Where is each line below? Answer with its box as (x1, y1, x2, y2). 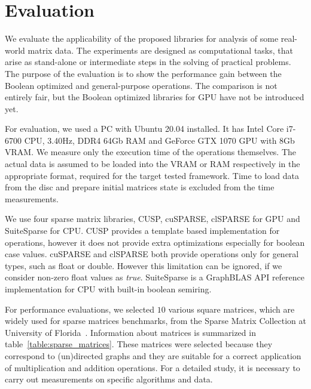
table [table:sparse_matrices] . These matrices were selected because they (5, 338, 273, 350)
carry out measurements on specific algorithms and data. (5, 373, 213, 385)
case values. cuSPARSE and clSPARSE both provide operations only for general (5, 248, 299, 260)
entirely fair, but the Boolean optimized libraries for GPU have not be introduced (5, 91, 304, 103)
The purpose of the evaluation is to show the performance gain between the (5, 67, 282, 79)
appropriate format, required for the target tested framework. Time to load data (5, 169, 300, 181)
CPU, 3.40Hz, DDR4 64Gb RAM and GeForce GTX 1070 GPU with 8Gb (24, 134, 295, 146)
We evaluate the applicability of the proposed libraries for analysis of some (5, 32, 279, 45)
